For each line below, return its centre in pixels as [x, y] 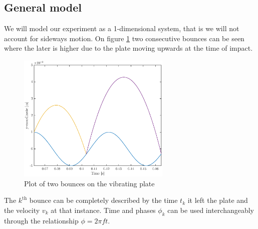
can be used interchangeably [211, 210]
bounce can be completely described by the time [103, 200]
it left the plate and [218, 200]
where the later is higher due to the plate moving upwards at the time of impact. [128, 48]
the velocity [22, 210]
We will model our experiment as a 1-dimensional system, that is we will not [122, 28]
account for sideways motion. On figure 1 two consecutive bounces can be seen [124, 38]
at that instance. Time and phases [103, 210]
